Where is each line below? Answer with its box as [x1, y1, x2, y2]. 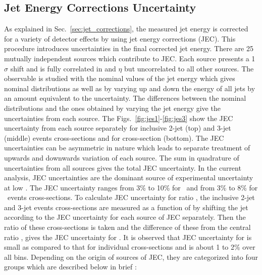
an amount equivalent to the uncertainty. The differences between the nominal [4, 93, 246, 103]
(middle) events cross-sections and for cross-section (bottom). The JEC [4, 132, 224, 143]
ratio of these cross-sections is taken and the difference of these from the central [4, 222, 251, 232]
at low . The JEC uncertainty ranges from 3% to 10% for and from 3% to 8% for [4, 182, 258, 192]
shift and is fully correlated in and [10, 63, 116, 73]
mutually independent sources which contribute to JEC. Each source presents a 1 [4, 53, 255, 63]
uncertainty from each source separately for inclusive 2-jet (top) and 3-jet [4, 123, 231, 133]
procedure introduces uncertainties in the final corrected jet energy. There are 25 [4, 43, 254, 54]
